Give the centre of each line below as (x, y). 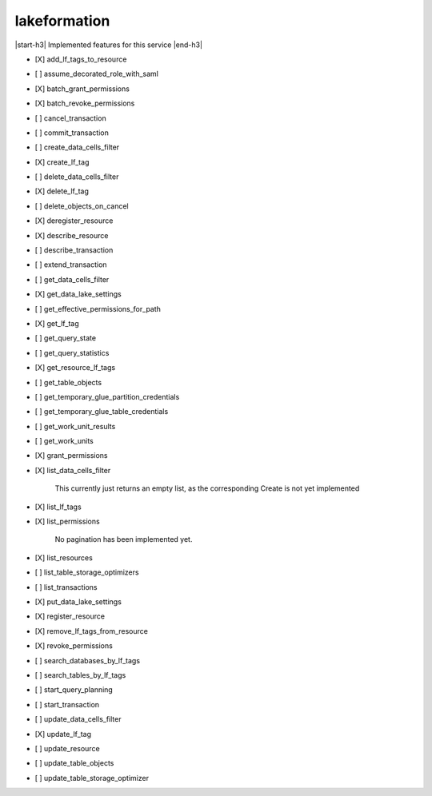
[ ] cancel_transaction (71, 118)
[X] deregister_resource (74, 221)
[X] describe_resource (72, 235)
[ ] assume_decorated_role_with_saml (97, 74)
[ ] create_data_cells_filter (77, 147)
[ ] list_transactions (66, 587)
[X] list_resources (64, 557)
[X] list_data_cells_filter (73, 470)
